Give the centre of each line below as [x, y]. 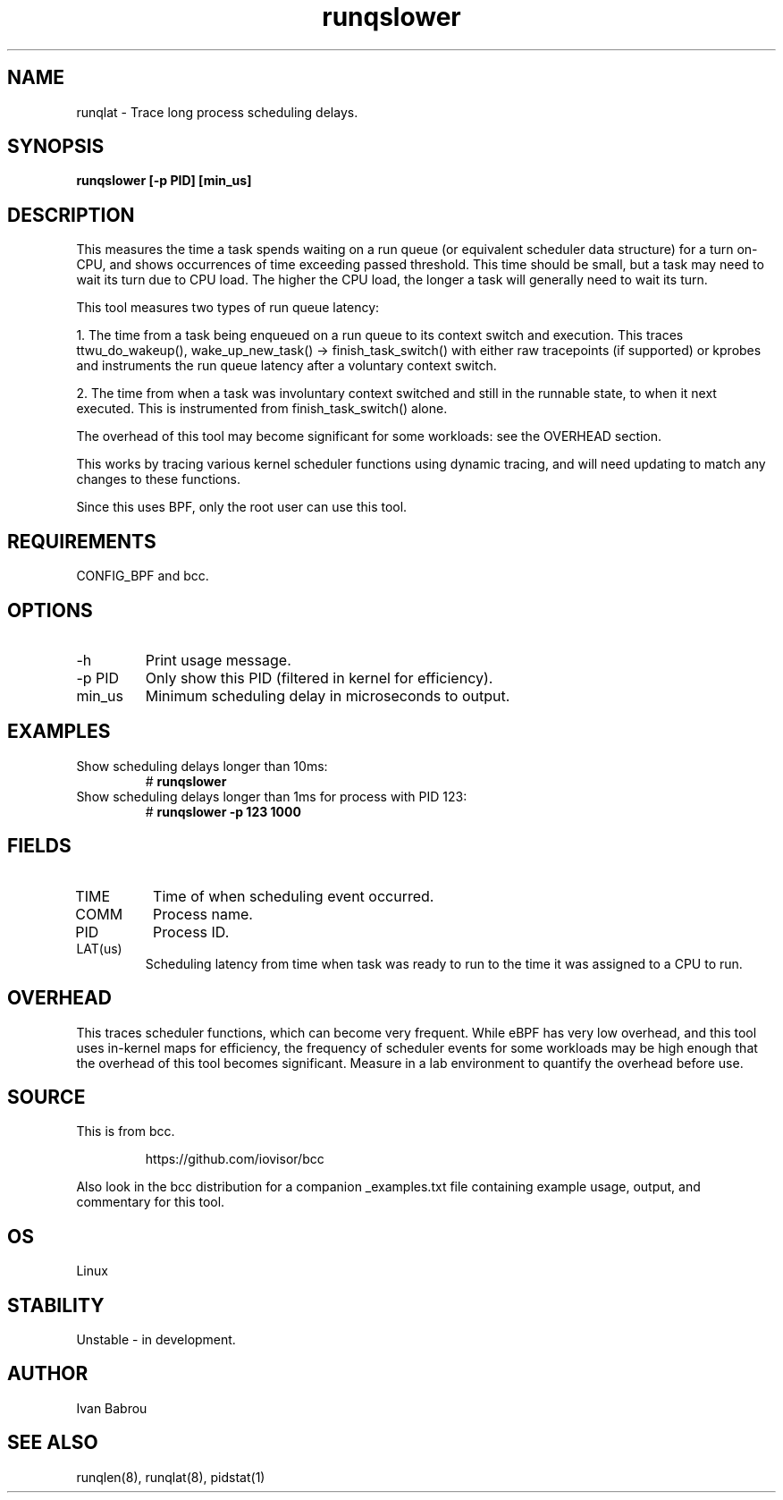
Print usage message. [218, 660]
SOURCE [46, 1097]
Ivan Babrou [112, 1408]
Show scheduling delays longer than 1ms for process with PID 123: [272, 796]
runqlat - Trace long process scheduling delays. [217, 112]
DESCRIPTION [71, 215]
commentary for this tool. [151, 1202]
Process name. [203, 914]
